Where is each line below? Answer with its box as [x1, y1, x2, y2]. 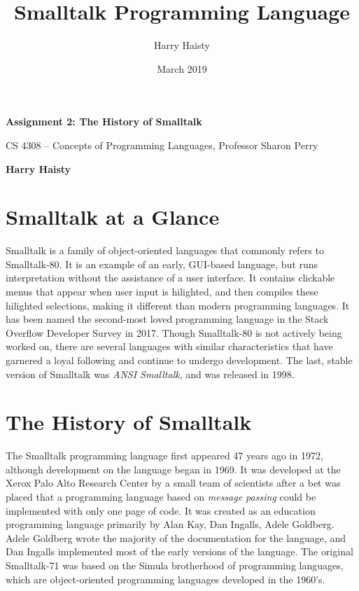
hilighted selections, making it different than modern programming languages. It [6, 298, 350, 312]
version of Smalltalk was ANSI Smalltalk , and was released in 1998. [6, 366, 295, 381]
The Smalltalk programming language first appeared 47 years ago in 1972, [6, 448, 323, 463]
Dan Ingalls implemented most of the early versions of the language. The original [6, 544, 353, 559]
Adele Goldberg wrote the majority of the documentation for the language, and [6, 530, 346, 545]
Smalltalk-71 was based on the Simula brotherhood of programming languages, [6, 558, 344, 573]
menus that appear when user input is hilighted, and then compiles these [6, 284, 318, 298]
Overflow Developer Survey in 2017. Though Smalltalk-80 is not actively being [6, 325, 342, 340]
